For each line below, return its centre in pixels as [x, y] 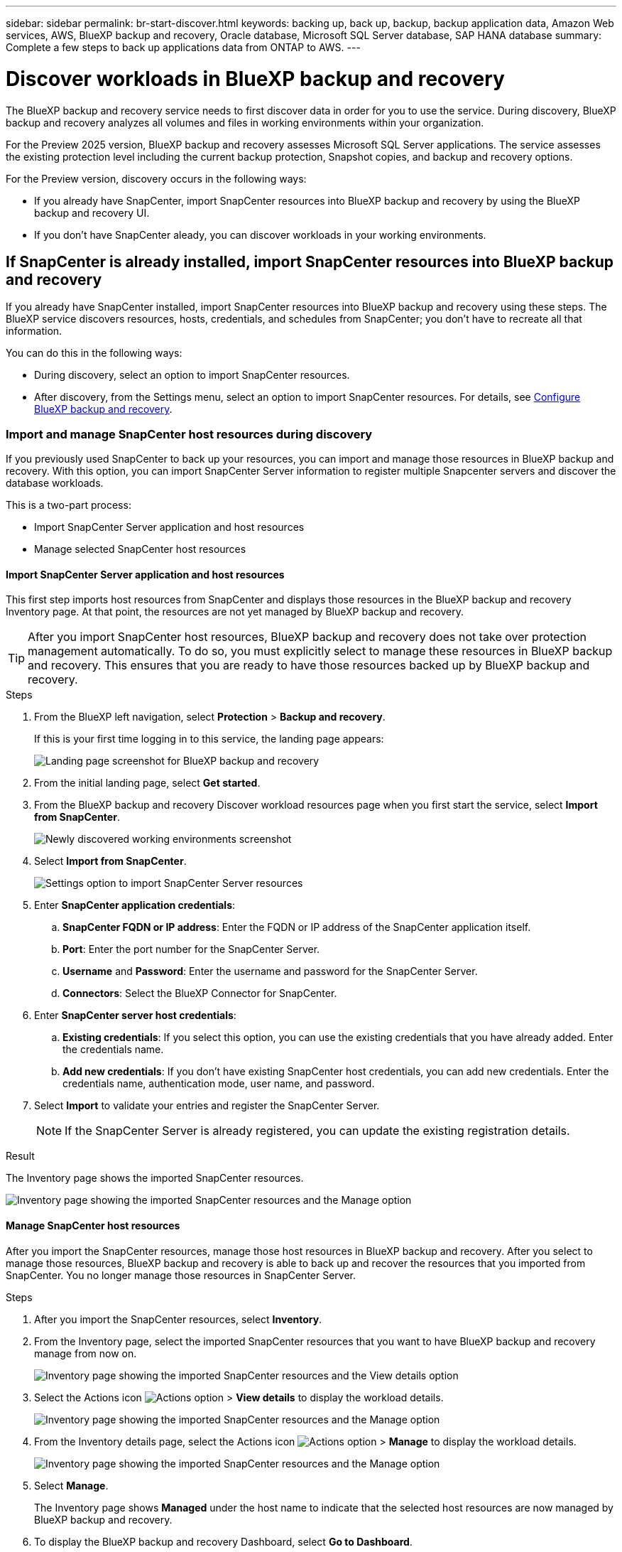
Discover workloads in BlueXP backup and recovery [255, 79]
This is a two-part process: [69, 505]
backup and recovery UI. [92, 212]
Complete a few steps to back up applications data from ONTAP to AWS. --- [183, 47]
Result [20, 1156]
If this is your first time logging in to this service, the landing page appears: [209, 739]
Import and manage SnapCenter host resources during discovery [189, 434]
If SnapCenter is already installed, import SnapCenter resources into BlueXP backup [310, 262]
